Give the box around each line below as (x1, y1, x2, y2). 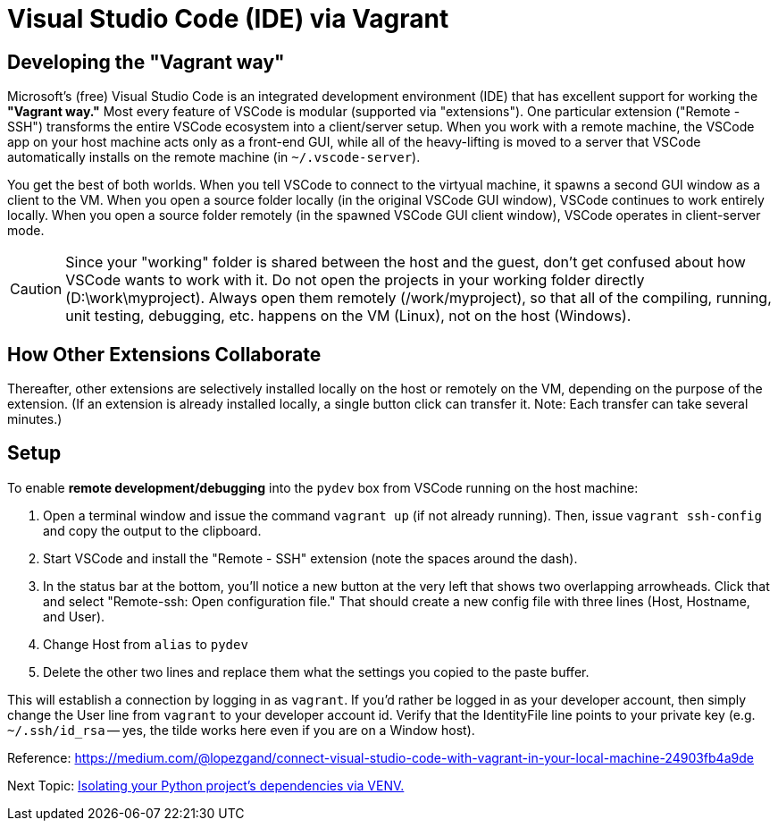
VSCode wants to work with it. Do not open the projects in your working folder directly (65, 271, 645, 290)
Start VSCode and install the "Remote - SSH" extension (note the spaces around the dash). (43, 550, 578, 566)
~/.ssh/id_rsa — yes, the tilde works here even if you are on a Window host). (7, 722, 475, 738)
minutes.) (7, 411, 63, 427)
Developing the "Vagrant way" (7, 50, 285, 73)
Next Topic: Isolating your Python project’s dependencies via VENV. (7, 777, 405, 793)
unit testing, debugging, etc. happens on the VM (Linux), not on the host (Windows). (65, 307, 632, 325)
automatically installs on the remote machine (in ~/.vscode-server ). (7, 149, 421, 165)
